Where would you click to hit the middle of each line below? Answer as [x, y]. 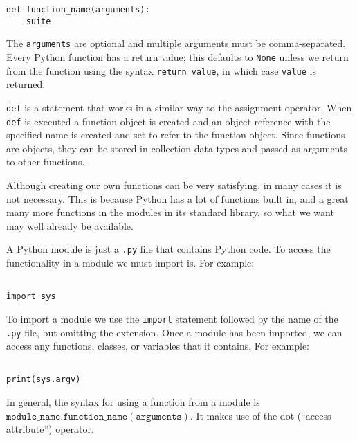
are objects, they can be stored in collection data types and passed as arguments [177, 148]
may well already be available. [70, 225]
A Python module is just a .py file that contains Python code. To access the [168, 249]
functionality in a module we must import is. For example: [130, 262]
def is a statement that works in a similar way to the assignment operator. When [179, 107]
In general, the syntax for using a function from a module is [133, 402]
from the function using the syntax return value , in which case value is [161, 70]
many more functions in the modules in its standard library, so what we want [170, 212]
